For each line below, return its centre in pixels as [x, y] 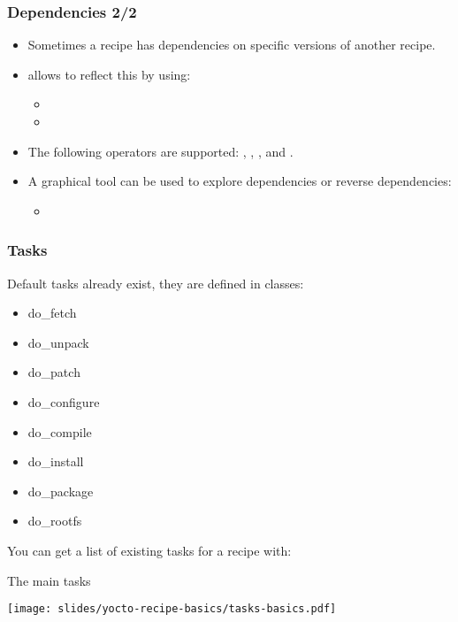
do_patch [54, 372]
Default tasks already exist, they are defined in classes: [156, 283]
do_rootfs [55, 521]
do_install [56, 461]
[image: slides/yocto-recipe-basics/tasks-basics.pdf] [172, 609]
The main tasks [49, 580]
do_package [61, 491]
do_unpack [58, 342]
